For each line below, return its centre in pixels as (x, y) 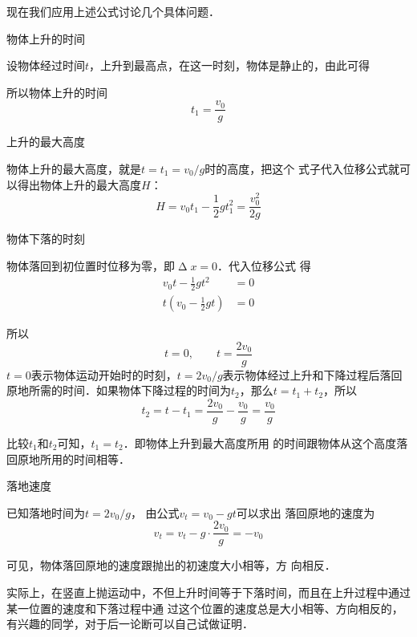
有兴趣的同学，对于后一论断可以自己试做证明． (130, 624)
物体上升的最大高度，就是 (74, 169)
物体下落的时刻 (46, 239)
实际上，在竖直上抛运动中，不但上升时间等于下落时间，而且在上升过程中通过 (208, 592)
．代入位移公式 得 (264, 266)
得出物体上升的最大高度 (79, 184)
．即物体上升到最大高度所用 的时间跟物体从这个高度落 (265, 442)
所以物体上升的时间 (57, 92)
